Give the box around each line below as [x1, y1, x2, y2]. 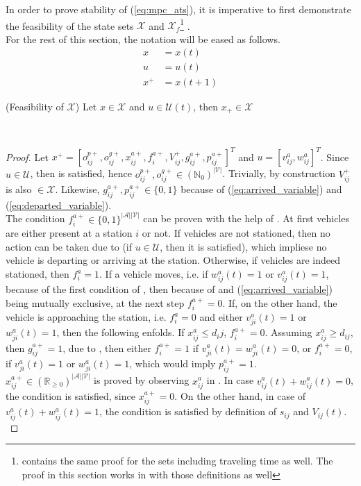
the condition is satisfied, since [6, 388, 135, 403]
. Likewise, [55, 182, 100, 196]
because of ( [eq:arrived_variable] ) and [180, 182, 342, 196]
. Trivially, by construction [222, 166, 336, 181]
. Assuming [265, 325, 312, 340]
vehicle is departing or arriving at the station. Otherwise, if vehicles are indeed [6, 253, 340, 267]
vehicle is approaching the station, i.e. [6, 310, 167, 324]
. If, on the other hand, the [222, 295, 337, 310]
